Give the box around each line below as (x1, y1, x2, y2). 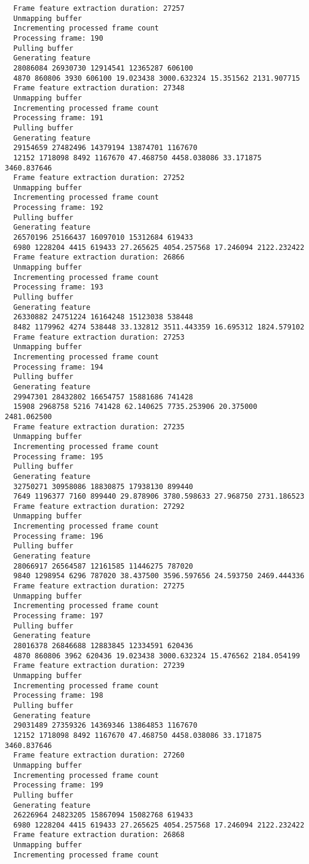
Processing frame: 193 (13, 283, 103, 292)
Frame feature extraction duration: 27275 (13, 582, 185, 591)
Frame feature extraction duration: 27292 (13, 502, 185, 511)
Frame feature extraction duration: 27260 (13, 751, 185, 760)
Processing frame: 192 (13, 203, 103, 212)
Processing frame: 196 (13, 532, 103, 541)
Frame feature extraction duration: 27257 (13, 4, 185, 13)
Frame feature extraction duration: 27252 (13, 173, 185, 182)
